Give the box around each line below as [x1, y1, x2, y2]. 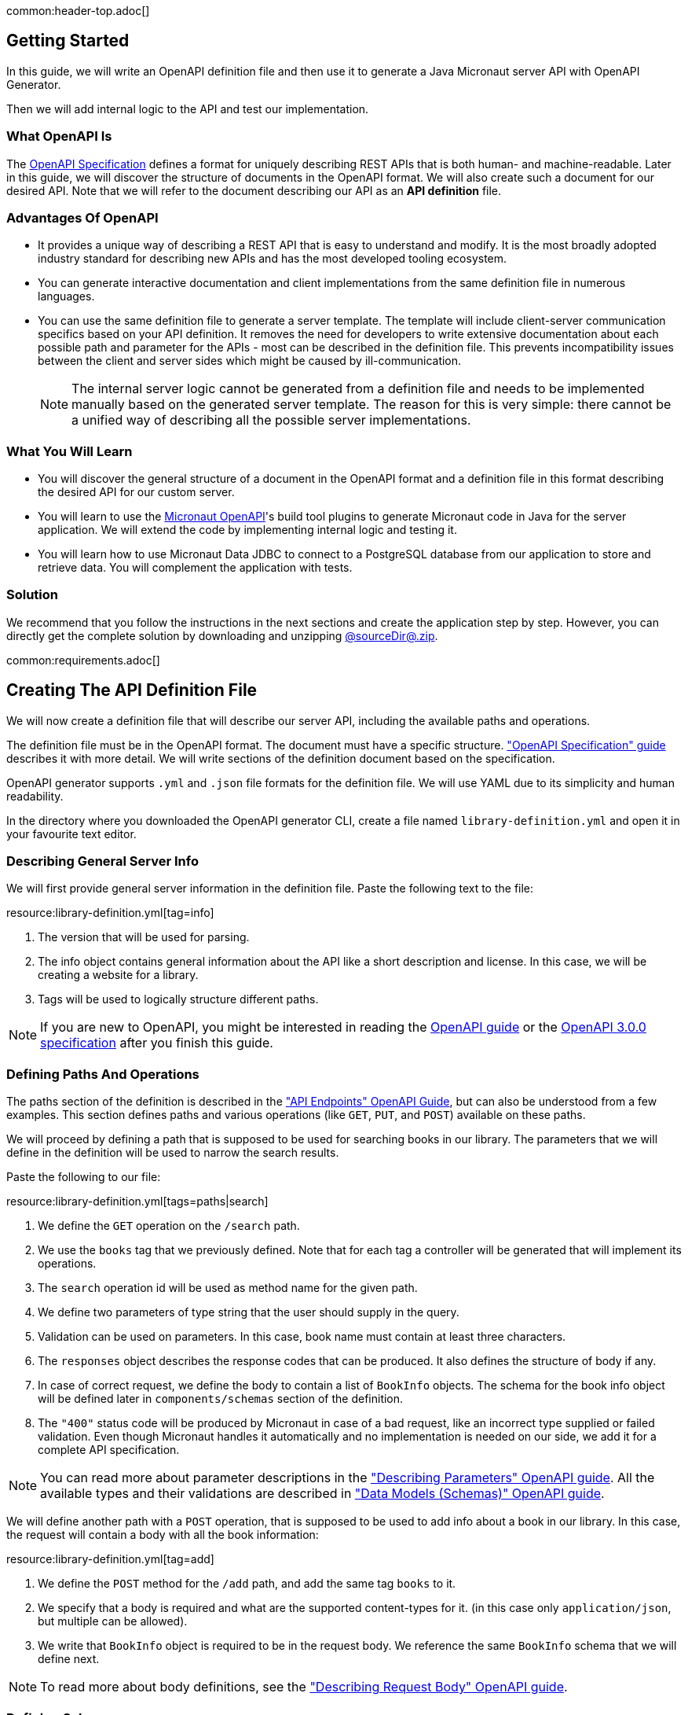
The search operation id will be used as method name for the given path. [38, 1281, 418, 1295]
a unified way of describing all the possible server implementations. [71, 412, 471, 429]
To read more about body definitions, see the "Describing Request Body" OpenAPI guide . [40, 1679, 568, 1695]
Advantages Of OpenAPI [6, 209, 159, 226]
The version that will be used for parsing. [38, 930, 250, 944]
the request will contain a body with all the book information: [6, 1528, 319, 1542]
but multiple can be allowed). [38, 1614, 188, 1629]
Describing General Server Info [6, 853, 199, 870]
